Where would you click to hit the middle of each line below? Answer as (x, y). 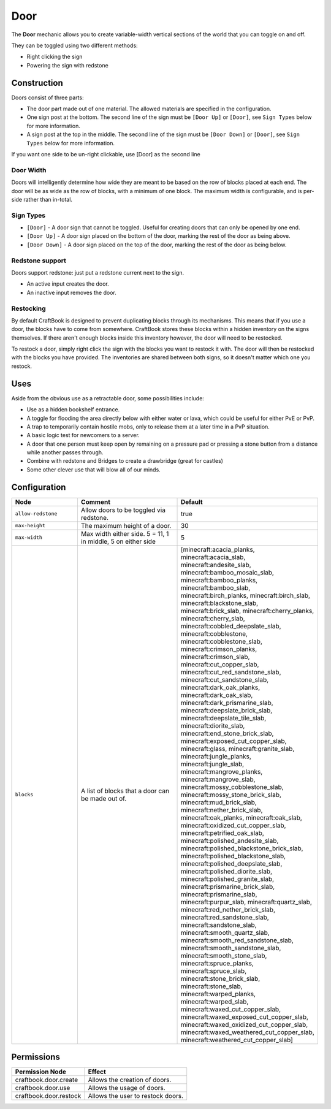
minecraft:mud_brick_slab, (219, 802)
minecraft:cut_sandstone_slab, (225, 679)
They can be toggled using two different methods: (74, 45)
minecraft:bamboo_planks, (219, 580)
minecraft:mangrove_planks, (222, 771)
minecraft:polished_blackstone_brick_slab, (242, 848)
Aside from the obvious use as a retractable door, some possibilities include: (108, 398)
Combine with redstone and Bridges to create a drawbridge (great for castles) (125, 461)
